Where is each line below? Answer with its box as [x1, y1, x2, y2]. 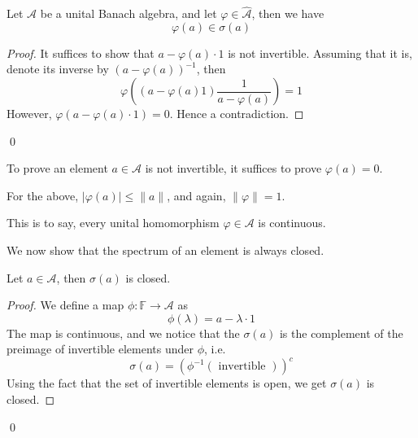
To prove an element [7, 160, 108, 177]
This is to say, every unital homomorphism [7, 214, 220, 231]
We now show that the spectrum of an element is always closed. [7, 241, 324, 258]
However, [7, 105, 52, 121]
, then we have [251, 5, 324, 22]
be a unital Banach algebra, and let [40, 5, 217, 22]
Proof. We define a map [7, 296, 124, 313]
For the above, [7, 186, 79, 204]
